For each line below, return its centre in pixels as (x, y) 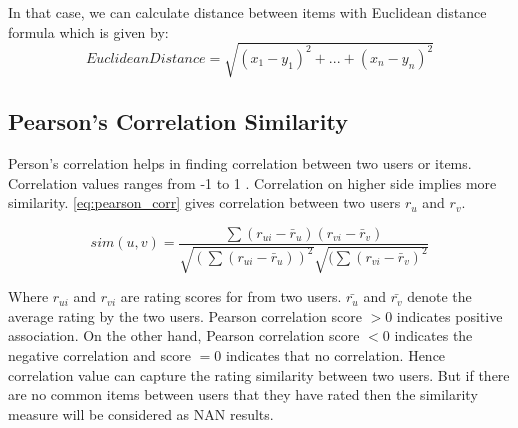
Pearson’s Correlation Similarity (178, 121)
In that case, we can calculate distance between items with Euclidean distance (247, 12)
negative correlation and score (99, 354)
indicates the (433, 335)
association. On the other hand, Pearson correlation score (184, 335)
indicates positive (449, 315)
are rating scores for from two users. (231, 296)
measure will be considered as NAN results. (141, 413)
